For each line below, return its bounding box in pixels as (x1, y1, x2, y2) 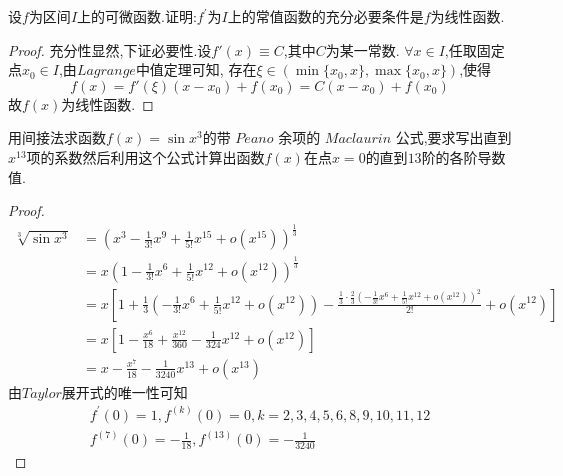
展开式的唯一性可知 (61, 381, 188, 402)
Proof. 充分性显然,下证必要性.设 (8, 39, 212, 60)
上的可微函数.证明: (77, 6, 197, 26)
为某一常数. (325, 39, 400, 60)
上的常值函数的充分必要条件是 (227, 6, 424, 26)
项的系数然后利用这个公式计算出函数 (26, 146, 265, 167)
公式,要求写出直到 (395, 127, 512, 148)
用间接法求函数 (8, 127, 106, 148)
